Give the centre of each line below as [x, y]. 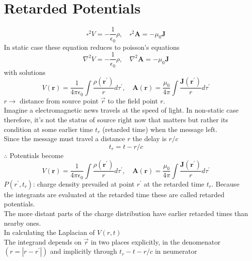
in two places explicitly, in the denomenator [156, 241]
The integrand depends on [43, 241]
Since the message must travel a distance [64, 138]
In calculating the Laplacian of [49, 232]
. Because [225, 183]
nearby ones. [23, 223]
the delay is [150, 138]
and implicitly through [84, 251]
